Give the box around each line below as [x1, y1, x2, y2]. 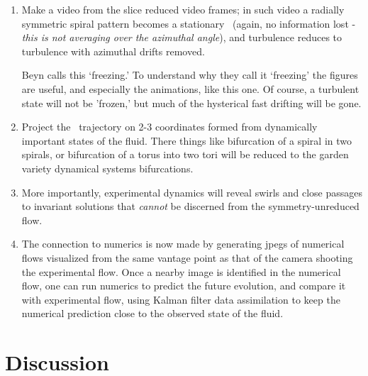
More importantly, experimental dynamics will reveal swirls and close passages [21, 184, 363, 199]
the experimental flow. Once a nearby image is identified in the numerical [21, 264, 341, 279]
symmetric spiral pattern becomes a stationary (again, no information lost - [21, 16, 356, 31]
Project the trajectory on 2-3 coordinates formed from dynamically [21, 119, 318, 134]
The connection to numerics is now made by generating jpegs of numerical [21, 236, 345, 251]
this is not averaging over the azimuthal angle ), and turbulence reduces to [21, 30, 342, 45]
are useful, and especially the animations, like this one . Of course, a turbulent [21, 81, 359, 96]
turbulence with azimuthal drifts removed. [21, 43, 205, 58]
